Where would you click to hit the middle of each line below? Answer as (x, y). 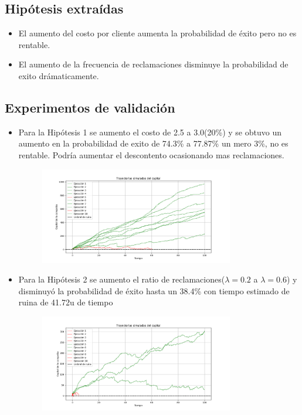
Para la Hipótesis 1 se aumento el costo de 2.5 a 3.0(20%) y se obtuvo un (150, 132)
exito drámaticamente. (59, 75)
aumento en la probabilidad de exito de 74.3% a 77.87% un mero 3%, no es (153, 143)
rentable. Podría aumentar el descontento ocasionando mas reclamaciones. (151, 154)
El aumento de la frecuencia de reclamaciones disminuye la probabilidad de (153, 64)
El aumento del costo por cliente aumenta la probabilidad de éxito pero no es (157, 33)
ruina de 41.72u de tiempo (66, 302)
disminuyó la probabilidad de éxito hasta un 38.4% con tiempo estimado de (154, 290)
